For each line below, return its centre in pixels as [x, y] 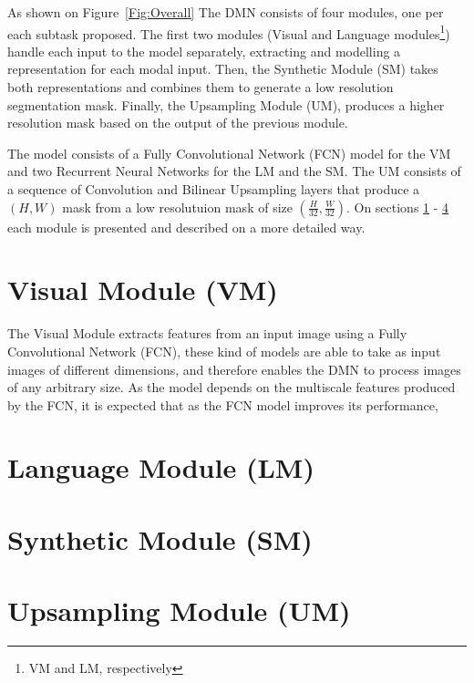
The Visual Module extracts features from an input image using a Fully [207, 333]
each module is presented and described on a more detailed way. [186, 227]
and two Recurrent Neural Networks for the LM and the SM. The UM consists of [234, 171]
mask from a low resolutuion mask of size [177, 207]
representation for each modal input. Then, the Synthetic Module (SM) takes [223, 69]
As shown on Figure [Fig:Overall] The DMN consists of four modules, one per [226, 12]
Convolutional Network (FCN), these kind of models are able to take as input [224, 351]
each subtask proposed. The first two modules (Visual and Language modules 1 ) [229, 32]
